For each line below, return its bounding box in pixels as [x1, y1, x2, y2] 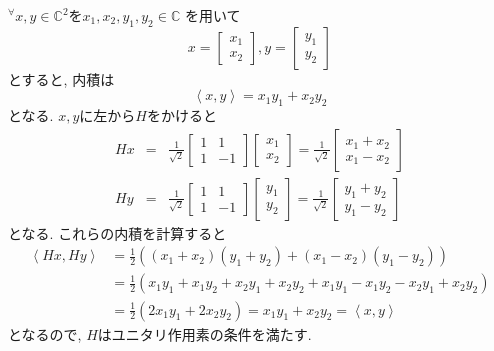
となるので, [8, 323, 82, 344]
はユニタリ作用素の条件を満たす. [97, 323, 312, 344]
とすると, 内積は [8, 68, 115, 89]
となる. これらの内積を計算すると [8, 222, 227, 243]
